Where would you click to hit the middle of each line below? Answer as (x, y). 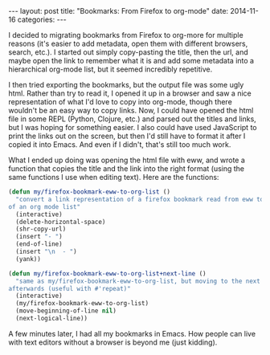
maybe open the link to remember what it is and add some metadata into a (131, 61)
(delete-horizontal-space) (61, 222)
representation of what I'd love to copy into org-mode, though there (121, 102)
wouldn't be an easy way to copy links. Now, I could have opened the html (131, 110)
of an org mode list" (45, 206)
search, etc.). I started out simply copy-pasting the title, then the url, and (129, 52)
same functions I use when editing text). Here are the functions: (114, 177)
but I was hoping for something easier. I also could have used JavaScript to (133, 127)
